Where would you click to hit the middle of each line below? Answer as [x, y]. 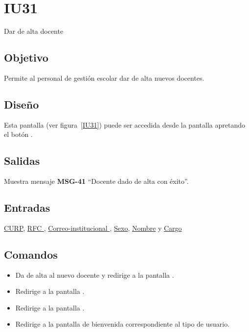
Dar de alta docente [34, 31]
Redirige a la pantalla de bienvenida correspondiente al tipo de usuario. [123, 324]
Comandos [31, 254]
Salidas [22, 161]
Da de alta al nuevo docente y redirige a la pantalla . [95, 275]
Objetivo [26, 57]
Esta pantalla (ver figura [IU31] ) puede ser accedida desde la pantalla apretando [124, 124]
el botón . [18, 134]
